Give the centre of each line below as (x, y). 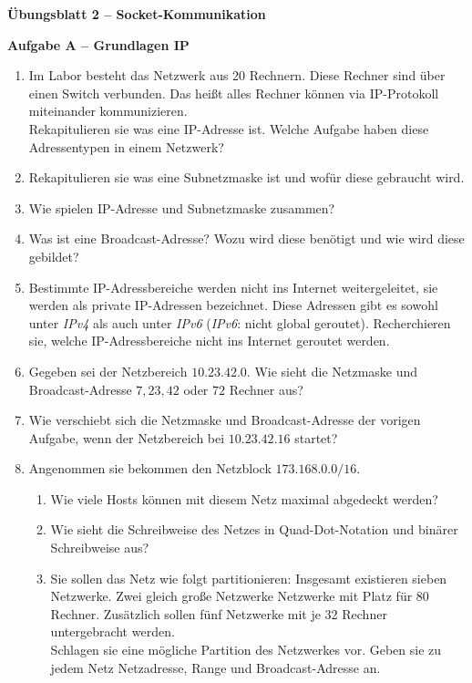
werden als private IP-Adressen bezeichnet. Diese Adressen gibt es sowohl (233, 305)
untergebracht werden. (113, 631)
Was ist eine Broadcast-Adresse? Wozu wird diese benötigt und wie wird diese (246, 238)
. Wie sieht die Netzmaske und (332, 371)
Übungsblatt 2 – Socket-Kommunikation (137, 14)
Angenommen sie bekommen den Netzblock (150, 468)
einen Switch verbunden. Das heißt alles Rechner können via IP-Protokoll (234, 93)
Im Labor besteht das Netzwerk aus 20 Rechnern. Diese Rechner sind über (237, 75)
